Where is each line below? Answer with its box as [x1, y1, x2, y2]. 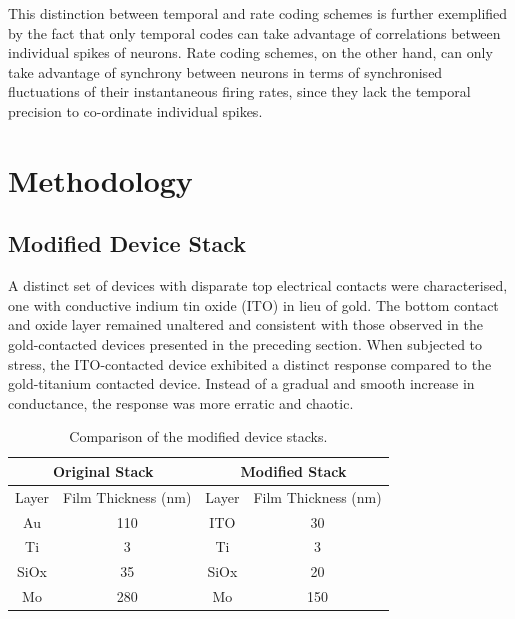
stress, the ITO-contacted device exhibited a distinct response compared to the [8, 353, 492, 374]
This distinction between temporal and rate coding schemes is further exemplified [8, 3, 508, 23]
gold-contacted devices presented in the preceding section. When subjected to [8, 333, 483, 354]
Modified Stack [240, 460, 347, 481]
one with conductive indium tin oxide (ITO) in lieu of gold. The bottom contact [8, 294, 499, 315]
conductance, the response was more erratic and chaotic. [8, 392, 354, 413]
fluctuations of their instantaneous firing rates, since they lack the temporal [8, 81, 471, 102]
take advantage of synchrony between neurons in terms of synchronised [8, 61, 443, 82]
